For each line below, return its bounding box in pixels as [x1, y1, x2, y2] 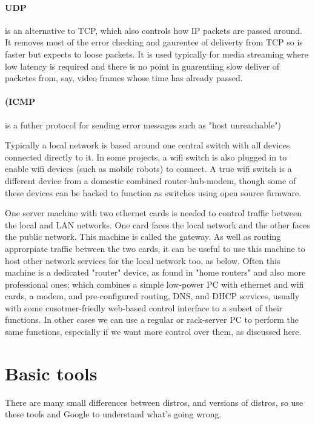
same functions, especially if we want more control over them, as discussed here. [5, 325, 302, 338]
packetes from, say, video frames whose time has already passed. [5, 71, 243, 84]
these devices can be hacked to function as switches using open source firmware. [5, 186, 302, 199]
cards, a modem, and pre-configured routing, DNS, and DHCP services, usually [5, 290, 300, 302]
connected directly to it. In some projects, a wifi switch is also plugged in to [5, 150, 287, 163]
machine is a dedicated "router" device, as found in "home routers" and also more [5, 266, 306, 279]
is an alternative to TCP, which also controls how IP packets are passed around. [5, 24, 302, 36]
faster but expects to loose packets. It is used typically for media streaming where [5, 47, 308, 60]
